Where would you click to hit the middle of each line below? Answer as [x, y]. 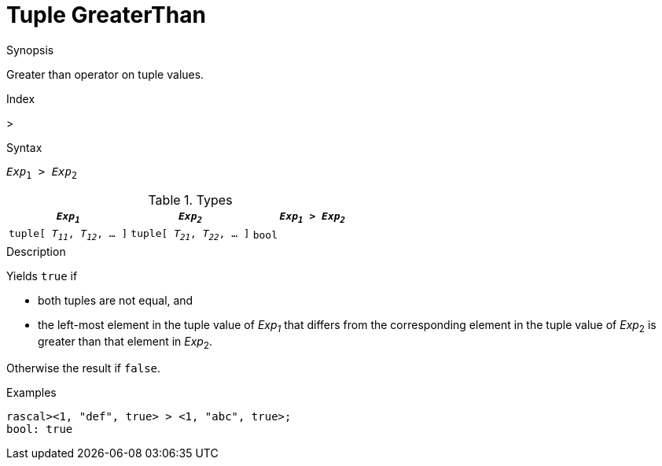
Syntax [24, 147]
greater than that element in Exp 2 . [125, 342]
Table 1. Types [190, 200]
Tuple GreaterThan [106, 15]
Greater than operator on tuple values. [105, 74]
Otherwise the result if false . [84, 368]
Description [36, 251]
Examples [31, 393]
